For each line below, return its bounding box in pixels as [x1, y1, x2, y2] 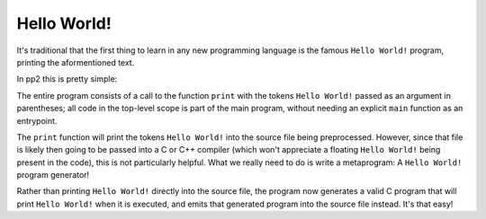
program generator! [16, 170, 90, 180]
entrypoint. [16, 115, 58, 126]
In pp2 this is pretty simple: [16, 74, 118, 84]
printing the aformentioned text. [16, 57, 135, 67]
